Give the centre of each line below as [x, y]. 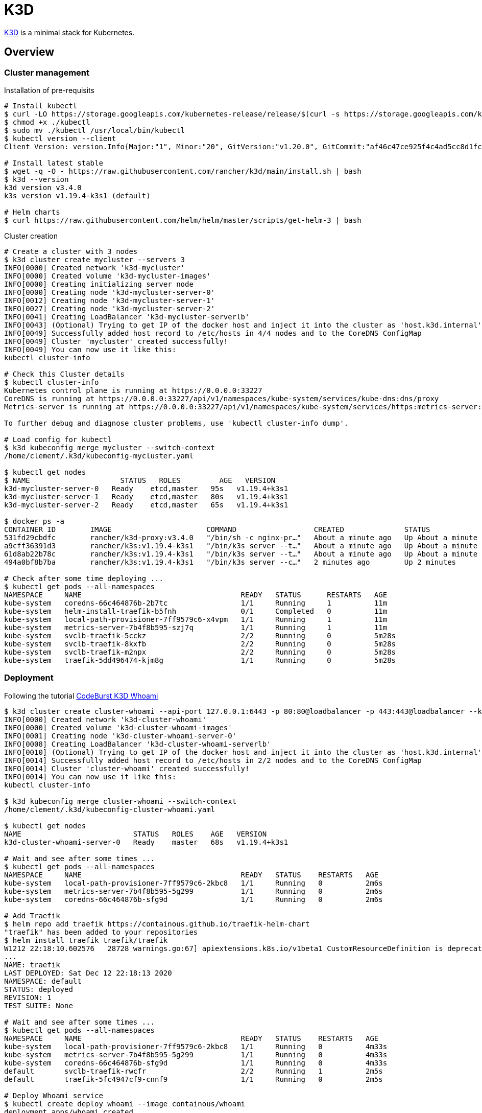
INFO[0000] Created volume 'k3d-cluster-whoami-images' [118, 727]
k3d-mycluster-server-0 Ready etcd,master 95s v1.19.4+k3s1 [146, 488]
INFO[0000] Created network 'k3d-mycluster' [95, 268]
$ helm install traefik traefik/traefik [86, 940]
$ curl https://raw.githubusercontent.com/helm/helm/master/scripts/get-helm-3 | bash [183, 220]
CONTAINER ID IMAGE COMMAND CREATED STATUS [217, 529]
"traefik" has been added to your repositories [101, 932]
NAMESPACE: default [43, 981]
